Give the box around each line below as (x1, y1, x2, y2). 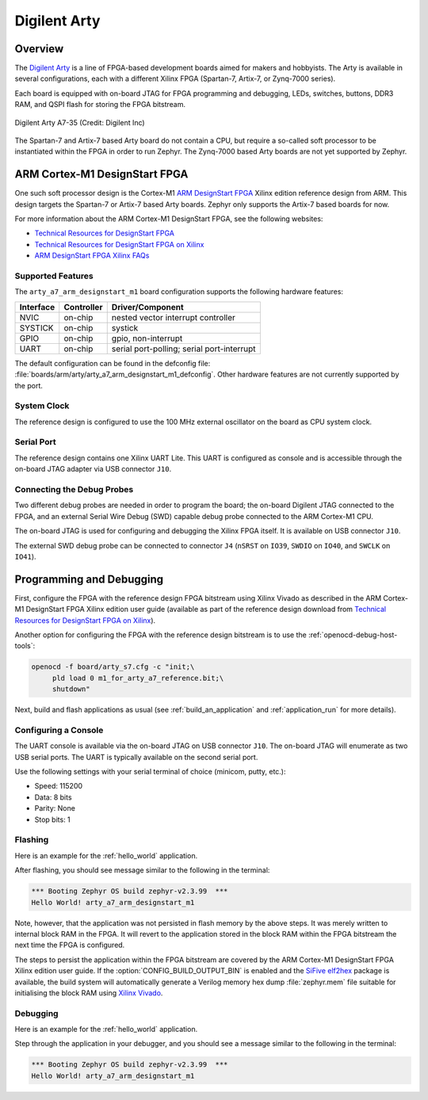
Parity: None (34, 804, 75, 813)
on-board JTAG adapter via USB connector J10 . (14, 464, 172, 474)
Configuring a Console (14, 724, 104, 735)
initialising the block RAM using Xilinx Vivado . (14, 987, 163, 998)
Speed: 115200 (34, 781, 83, 791)
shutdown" (52, 685, 90, 693)
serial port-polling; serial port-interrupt (111, 343, 257, 354)
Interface (19, 301, 55, 312)
